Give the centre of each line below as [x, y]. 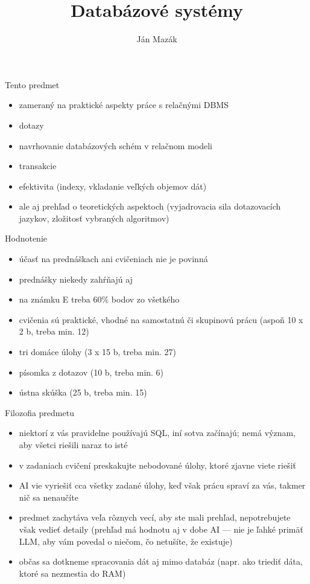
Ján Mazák [157, 39]
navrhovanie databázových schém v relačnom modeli [115, 145]
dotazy [31, 125]
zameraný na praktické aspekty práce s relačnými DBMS [124, 105]
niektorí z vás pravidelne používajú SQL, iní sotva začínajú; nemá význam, [157, 433]
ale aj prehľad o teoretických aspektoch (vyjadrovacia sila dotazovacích [150, 206]
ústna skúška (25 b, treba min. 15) [83, 392]
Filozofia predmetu [40, 412]
